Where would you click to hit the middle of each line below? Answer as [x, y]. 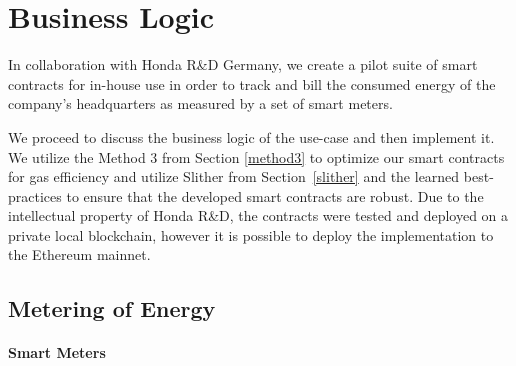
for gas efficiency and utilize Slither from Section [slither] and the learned [234, 176]
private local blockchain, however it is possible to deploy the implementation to [251, 234]
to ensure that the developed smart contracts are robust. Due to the [275, 195]
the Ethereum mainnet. [79, 254]
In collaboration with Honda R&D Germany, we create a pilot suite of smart [243, 64]
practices [35, 195]
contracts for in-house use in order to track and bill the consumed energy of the [252, 83]
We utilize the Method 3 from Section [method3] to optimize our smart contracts [256, 156]
